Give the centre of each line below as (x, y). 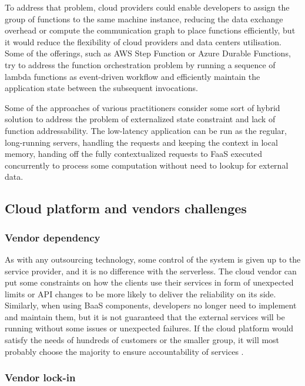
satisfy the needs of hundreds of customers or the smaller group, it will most (142, 340)
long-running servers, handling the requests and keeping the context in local (141, 142)
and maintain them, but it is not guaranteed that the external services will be (145, 316)
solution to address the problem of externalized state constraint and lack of (140, 119)
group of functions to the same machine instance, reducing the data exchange (144, 19)
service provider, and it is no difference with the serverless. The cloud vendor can (151, 271)
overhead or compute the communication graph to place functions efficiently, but (150, 30)
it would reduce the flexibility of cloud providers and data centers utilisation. (143, 41)
